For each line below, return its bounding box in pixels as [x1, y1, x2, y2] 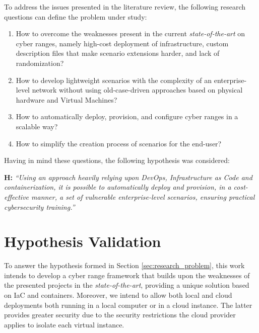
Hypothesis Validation [4, 231, 161, 252]
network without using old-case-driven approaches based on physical [32, 85, 243, 95]
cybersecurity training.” [4, 201, 75, 212]
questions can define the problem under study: [4, 11, 147, 22]
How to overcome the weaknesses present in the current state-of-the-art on [16, 28, 245, 39]
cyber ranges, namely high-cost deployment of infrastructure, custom [16, 38, 229, 48]
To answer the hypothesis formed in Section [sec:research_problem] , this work [4, 260, 245, 271]
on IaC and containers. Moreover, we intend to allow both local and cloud [4, 290, 232, 300]
